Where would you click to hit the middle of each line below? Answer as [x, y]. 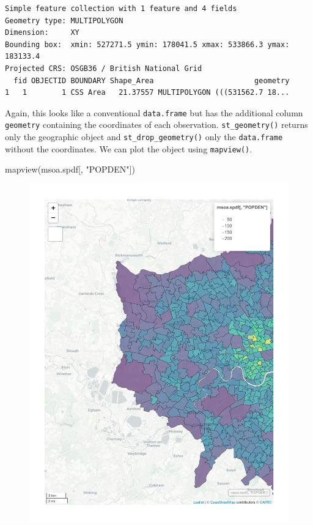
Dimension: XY [42, 33]
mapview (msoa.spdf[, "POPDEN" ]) [70, 169]
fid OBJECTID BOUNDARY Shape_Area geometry [152, 80]
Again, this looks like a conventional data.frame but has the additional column [154, 112]
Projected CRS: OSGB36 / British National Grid [104, 68]
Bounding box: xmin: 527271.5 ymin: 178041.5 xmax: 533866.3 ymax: [147, 44]
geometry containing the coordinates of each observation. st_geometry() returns [156, 125]
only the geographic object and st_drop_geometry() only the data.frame [144, 137]
